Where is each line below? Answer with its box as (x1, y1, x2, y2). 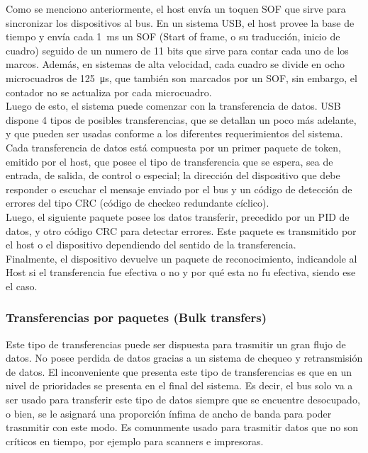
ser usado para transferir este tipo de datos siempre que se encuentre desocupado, (6, 392, 360, 407)
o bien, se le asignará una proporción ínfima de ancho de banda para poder (6, 406, 332, 420)
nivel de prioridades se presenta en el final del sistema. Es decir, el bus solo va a (6, 378, 353, 393)
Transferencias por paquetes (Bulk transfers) (6, 309, 267, 326)
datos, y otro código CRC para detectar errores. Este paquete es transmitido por (6, 223, 357, 238)
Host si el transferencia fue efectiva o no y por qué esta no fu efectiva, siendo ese (6, 265, 356, 280)
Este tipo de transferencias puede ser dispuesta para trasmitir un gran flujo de (6, 336, 346, 351)
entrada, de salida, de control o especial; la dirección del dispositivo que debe (6, 168, 340, 183)
